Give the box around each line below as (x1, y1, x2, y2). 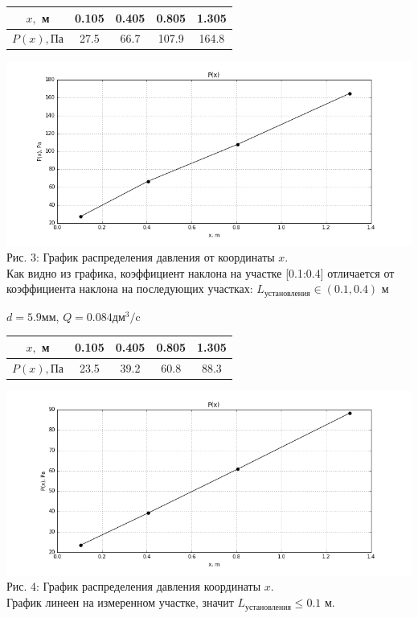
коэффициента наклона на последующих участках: (6, 280, 253, 297)
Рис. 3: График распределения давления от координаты (6, 249, 275, 266)
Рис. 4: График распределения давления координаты (6, 578, 261, 595)
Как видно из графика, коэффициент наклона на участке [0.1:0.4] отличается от (6, 264, 395, 281)
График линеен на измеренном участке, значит (6, 594, 234, 611)
